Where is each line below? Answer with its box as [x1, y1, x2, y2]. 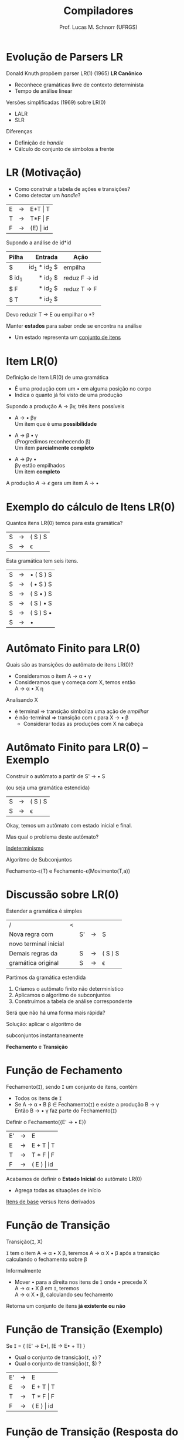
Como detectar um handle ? [14, 191, 81, 198]
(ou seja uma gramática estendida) [6, 784, 90, 791]
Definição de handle [14, 139, 64, 146]
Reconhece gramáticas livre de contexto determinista [14, 81, 144, 88]
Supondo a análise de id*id [6, 239, 71, 246]
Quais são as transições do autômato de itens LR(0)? [6, 661, 134, 668]
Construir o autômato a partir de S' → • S [6, 773, 105, 780]
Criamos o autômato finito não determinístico [14, 985, 124, 992]
